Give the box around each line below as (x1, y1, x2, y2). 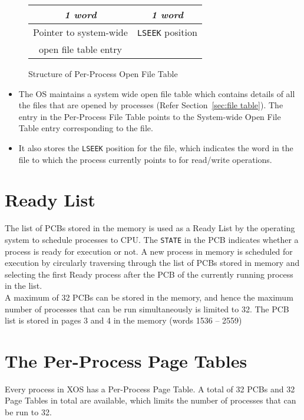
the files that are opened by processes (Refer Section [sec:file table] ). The (18, 99, 283, 111)
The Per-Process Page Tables (5, 348, 247, 372)
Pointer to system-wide (33, 25, 128, 39)
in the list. (5, 279, 42, 292)
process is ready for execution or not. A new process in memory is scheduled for (5, 245, 293, 257)
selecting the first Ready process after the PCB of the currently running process (5, 268, 293, 280)
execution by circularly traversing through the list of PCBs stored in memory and (5, 256, 300, 269)
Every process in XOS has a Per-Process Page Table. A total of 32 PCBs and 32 (5, 382, 295, 395)
